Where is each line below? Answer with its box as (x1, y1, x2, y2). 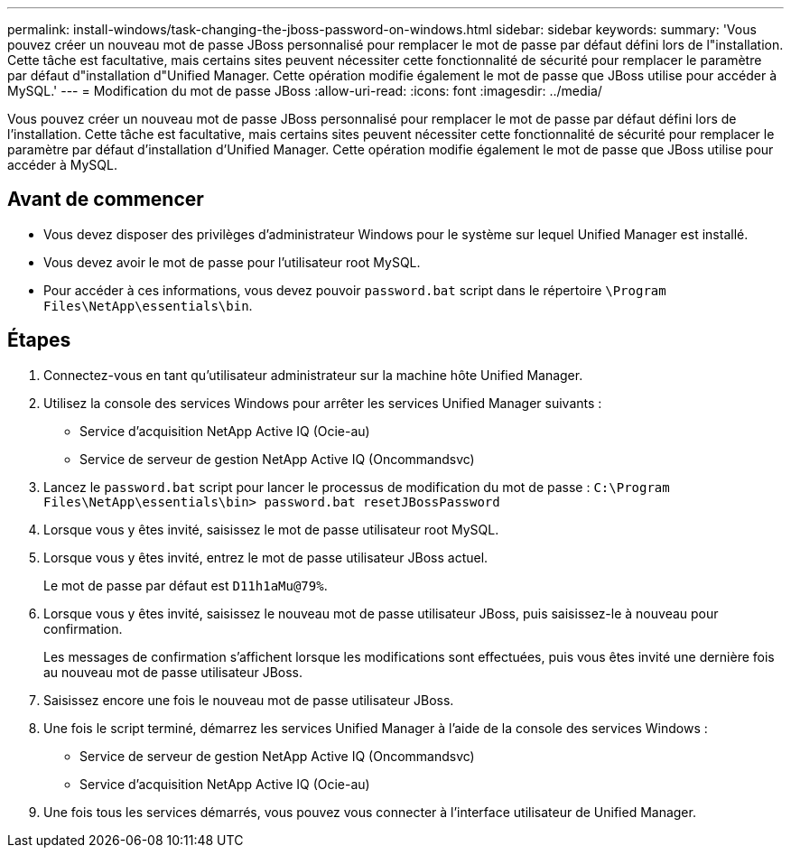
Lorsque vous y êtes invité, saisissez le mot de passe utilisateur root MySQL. (43, 521, 499, 537)
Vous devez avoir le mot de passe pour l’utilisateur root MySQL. (43, 254, 421, 270)
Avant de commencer (7, 188, 204, 211)
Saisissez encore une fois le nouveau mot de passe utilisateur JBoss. (43, 692, 454, 708)
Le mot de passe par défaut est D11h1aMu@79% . (43, 577, 328, 593)
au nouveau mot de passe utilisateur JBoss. (43, 664, 303, 680)
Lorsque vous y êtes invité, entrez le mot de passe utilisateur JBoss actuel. (43, 549, 489, 565)
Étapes (7, 329, 71, 352)
